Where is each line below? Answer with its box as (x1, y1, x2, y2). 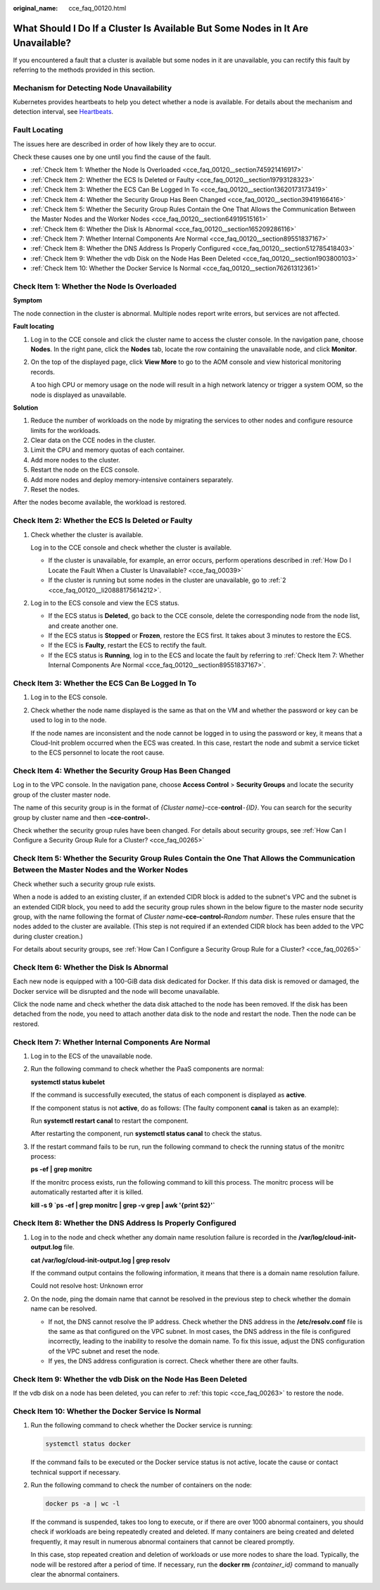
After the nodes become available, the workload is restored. (13, 498, 186, 507)
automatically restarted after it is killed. (30, 1188, 144, 1197)
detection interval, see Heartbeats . (13, 108, 114, 116)
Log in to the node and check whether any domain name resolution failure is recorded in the (30, 1232, 297, 1242)
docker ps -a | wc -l (45, 1500, 120, 1508)
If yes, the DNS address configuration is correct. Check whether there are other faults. (48, 1357, 299, 1365)
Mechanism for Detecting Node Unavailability (13, 83, 172, 93)
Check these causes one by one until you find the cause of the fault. (13, 152, 211, 161)
